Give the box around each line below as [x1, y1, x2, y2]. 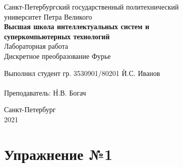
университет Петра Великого [4, 11, 92, 22]
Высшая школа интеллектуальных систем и [4, 21, 149, 32]
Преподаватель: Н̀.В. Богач [4, 87, 86, 98]
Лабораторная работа [4, 41, 69, 51]
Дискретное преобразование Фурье [4, 50, 111, 61]
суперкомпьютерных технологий [4, 31, 110, 41]
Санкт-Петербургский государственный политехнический [4, 2, 179, 12]
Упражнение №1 [4, 143, 113, 164]
